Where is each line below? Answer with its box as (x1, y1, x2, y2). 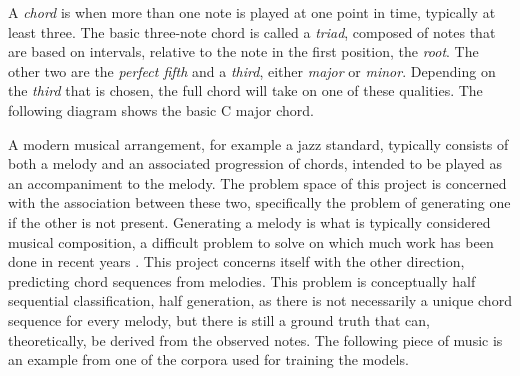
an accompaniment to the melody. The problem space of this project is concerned (8, 172, 507, 193)
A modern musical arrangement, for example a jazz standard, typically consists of (8, 133, 509, 154)
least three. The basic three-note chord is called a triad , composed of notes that (8, 21, 496, 42)
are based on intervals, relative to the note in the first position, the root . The (8, 41, 479, 62)
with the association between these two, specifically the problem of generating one (8, 192, 511, 213)
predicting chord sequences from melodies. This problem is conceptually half (8, 270, 476, 291)
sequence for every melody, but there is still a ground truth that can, (8, 309, 431, 330)
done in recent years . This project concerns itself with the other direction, (8, 251, 465, 272)
